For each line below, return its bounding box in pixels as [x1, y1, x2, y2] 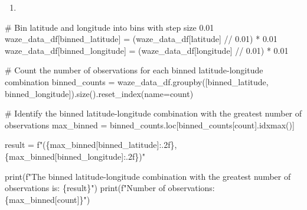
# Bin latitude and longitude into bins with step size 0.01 [5, 21, 214, 33]
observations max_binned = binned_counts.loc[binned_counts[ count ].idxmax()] [5, 118, 295, 131]
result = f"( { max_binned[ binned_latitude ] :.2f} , [5, 138, 177, 151]
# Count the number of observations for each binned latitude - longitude [5, 64, 263, 76]
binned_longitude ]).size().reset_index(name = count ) [5, 87, 194, 99]
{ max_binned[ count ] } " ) [5, 193, 90, 205]
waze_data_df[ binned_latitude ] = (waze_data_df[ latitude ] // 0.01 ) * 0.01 [5, 33, 277, 45]
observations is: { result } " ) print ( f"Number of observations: [5, 182, 215, 194]
